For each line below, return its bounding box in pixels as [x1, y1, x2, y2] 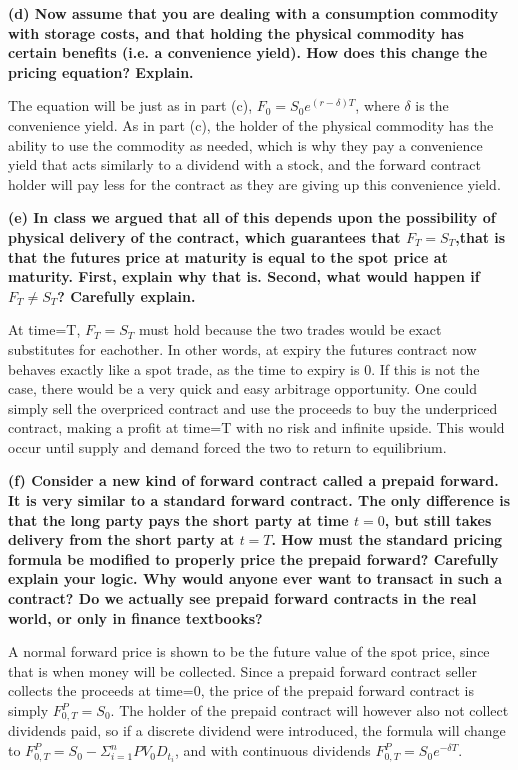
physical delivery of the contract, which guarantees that [8, 226, 401, 247]
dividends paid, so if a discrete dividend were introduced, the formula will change [8, 720, 506, 741]
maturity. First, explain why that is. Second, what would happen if [8, 266, 480, 287]
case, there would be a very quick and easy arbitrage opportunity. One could [8, 378, 477, 399]
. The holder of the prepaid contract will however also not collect [110, 700, 509, 720]
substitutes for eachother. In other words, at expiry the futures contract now [8, 338, 477, 359]
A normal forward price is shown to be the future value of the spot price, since [8, 641, 490, 662]
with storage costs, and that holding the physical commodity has [8, 22, 464, 43]
